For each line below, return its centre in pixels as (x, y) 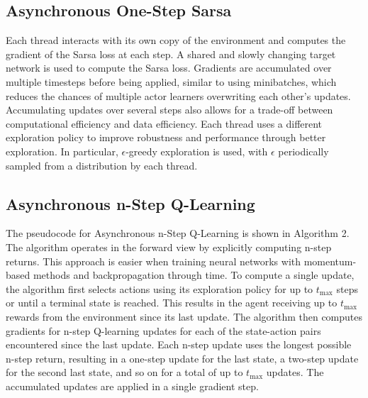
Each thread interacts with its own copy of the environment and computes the (176, 40)
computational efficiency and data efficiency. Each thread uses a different (164, 123)
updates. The (295, 372)
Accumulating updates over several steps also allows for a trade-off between (169, 110)
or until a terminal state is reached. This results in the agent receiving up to (172, 303)
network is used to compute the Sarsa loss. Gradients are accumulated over (169, 68)
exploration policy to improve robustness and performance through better (166, 137)
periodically (303, 151)
